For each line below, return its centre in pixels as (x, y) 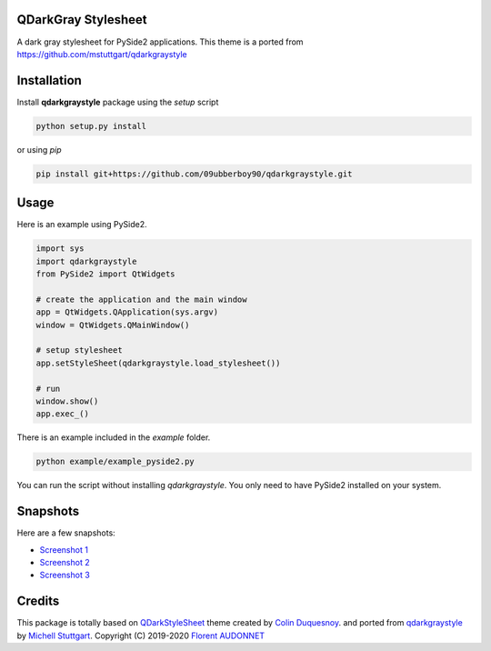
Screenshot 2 (65, 562)
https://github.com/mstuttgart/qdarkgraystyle (102, 54)
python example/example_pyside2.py (115, 462)
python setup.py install (91, 126)
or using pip (40, 149)
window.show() (67, 401)
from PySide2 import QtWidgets (106, 274)
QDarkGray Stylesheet (82, 20)
